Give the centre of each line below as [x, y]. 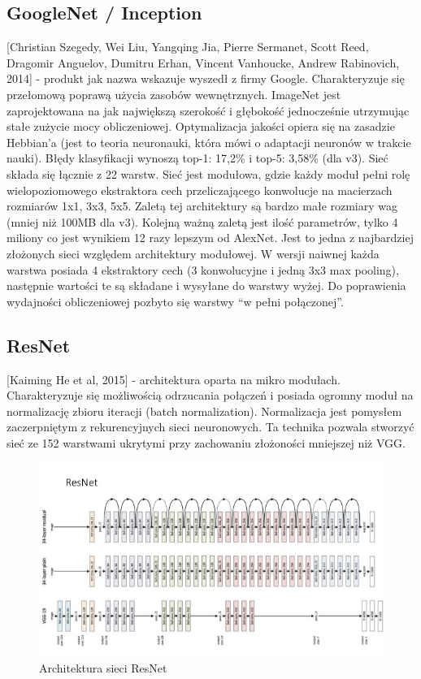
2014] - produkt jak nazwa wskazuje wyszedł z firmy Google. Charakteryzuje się [206, 78]
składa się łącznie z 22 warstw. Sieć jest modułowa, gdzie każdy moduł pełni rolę [208, 173]
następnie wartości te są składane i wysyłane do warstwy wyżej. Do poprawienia [206, 285]
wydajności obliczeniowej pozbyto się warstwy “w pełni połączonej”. [175, 301]
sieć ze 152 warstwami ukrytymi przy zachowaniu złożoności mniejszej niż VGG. [206, 442]
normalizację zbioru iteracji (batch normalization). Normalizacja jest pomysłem [204, 411]
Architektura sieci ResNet [103, 667]
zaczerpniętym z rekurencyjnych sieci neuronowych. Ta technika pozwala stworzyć [210, 427]
